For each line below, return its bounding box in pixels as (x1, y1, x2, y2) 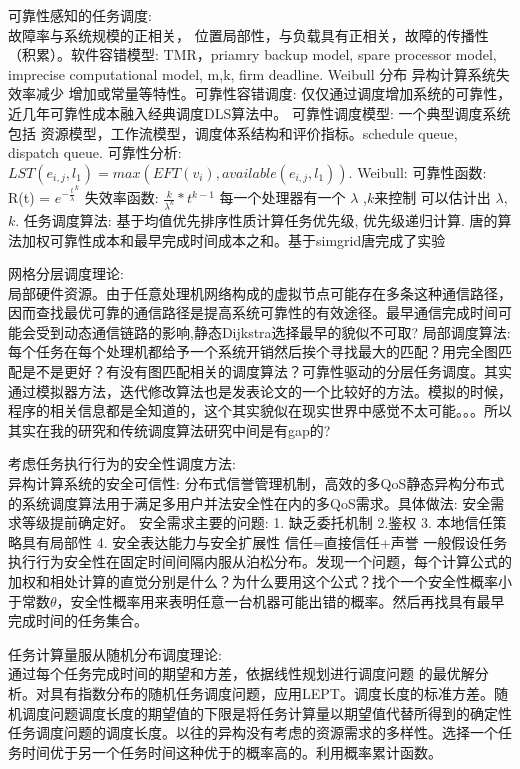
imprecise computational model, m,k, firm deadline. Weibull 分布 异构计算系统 (8, 63, 496, 84)
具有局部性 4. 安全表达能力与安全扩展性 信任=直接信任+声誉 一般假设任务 (21, 531, 508, 552)
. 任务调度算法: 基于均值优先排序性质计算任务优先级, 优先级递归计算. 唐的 (15, 209, 498, 230)
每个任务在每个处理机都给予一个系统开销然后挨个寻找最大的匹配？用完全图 (8, 341, 498, 362)
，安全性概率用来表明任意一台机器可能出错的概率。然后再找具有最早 (56, 590, 505, 611)
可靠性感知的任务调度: (8, 5, 152, 25)
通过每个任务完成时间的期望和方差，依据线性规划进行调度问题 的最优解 (8, 663, 475, 684)
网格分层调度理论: (8, 263, 124, 284)
